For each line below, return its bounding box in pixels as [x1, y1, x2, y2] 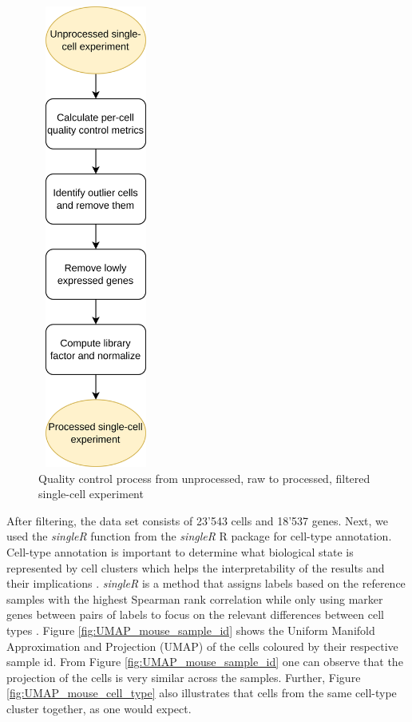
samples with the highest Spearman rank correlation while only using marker [6, 590, 383, 607]
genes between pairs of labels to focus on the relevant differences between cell [6, 606, 384, 623]
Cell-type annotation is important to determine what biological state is [6, 543, 354, 560]
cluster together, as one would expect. [6, 700, 192, 716]
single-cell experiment [38, 485, 144, 502]
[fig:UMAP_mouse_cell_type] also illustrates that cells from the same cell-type [6, 684, 397, 701]
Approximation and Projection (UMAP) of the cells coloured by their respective [6, 637, 398, 654]
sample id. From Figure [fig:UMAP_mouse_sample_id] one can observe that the [6, 653, 403, 670]
